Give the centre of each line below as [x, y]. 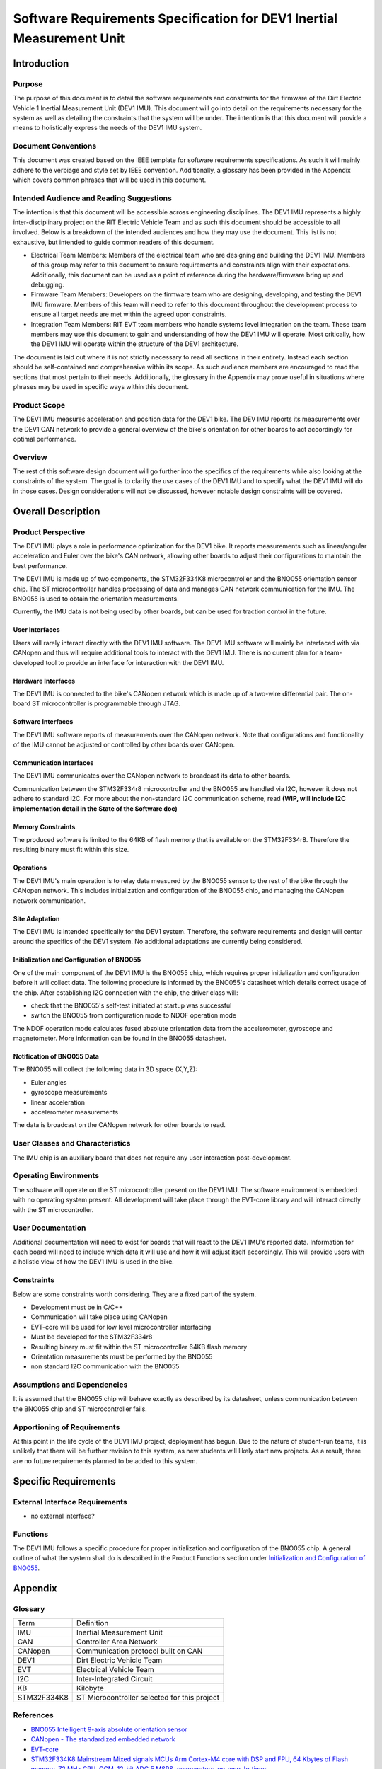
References [33, 1715]
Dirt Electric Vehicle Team [120, 1660]
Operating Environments [56, 1176]
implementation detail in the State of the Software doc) [95, 808]
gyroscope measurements [69, 1093]
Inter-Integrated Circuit [115, 1678]
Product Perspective [49, 532]
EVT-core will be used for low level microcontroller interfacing [121, 1327]
